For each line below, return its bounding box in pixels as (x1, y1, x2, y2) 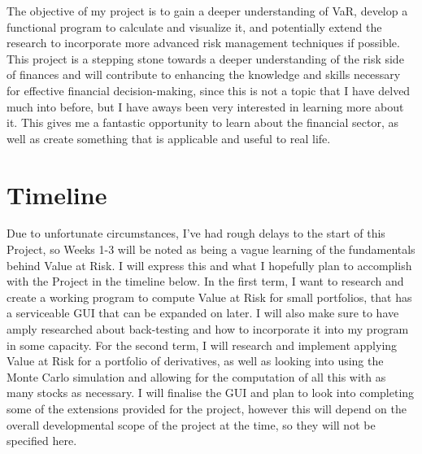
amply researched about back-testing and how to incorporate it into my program (7, 321, 409, 338)
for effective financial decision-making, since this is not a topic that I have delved (7, 81, 411, 98)
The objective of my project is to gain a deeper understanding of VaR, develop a (7, 2, 408, 19)
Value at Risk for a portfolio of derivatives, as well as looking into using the (7, 352, 384, 369)
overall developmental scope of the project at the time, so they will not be (7, 416, 376, 433)
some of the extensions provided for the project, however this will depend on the (7, 400, 407, 417)
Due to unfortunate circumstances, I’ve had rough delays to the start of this (7, 225, 385, 242)
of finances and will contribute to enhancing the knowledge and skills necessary (7, 66, 401, 83)
